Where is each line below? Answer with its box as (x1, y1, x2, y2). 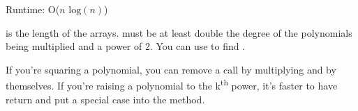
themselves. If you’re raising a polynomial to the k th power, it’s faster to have (6, 76, 338, 93)
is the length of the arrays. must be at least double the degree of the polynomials (6, 25, 352, 40)
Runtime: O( (6, 2, 60, 16)
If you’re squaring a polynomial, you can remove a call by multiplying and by (6, 62, 336, 76)
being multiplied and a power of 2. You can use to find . (6, 39, 246, 53)
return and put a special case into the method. (6, 92, 205, 106)
